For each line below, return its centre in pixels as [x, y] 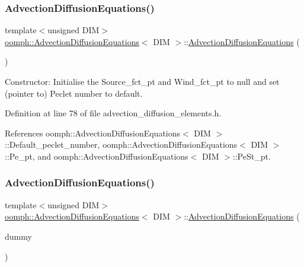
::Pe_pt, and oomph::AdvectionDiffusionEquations [97, 156]
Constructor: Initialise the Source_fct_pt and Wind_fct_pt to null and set [142, 81]
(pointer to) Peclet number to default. [74, 93]
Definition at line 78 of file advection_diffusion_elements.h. [113, 113]
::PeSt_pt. [252, 156]
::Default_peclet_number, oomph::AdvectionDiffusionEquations [121, 144]
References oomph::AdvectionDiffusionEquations [93, 133]
